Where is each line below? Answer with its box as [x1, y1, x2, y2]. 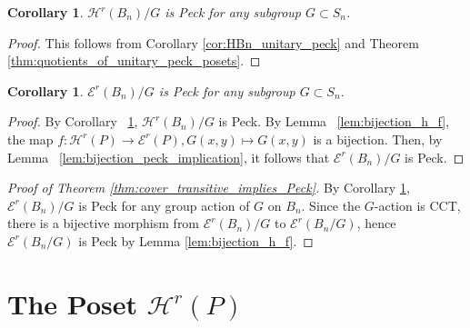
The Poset [7, 284, 137, 322]
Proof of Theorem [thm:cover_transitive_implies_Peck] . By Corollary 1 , [7, 178, 410, 197]
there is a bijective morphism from [7, 214, 200, 233]
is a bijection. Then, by [313, 129, 443, 148]
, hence [356, 214, 396, 233]
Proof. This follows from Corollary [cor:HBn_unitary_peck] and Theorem [7, 33, 419, 52]
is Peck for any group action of [78, 195, 250, 214]
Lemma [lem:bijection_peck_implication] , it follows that [7, 147, 330, 166]
